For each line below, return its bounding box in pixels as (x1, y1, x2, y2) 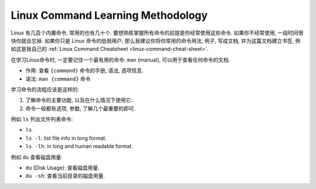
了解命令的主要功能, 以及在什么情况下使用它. (25, 97, 133, 104)
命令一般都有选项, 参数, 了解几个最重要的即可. (25, 105, 136, 112)
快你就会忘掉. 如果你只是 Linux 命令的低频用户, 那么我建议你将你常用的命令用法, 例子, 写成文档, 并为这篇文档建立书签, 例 (11, 37, 301, 44)
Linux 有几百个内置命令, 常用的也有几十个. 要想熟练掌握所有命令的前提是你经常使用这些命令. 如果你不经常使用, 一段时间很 (11, 29, 304, 36)
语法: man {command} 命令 (25, 75, 91, 82)
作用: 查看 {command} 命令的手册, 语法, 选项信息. (25, 67, 143, 74)
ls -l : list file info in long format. (25, 135, 107, 142)
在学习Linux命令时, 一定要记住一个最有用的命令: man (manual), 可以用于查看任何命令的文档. (11, 56, 231, 63)
